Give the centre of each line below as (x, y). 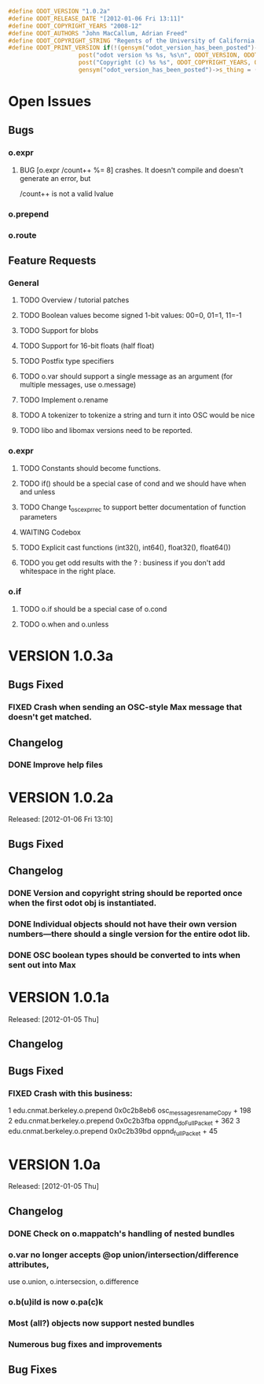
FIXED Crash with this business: (71, 1093)
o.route (22, 235)
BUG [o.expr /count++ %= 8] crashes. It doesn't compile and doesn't (131, 170)
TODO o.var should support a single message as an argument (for (126, 376)
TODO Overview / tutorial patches (74, 300)
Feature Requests (52, 260)
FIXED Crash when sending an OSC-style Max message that (125, 707)
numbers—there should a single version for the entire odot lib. (129, 934)
